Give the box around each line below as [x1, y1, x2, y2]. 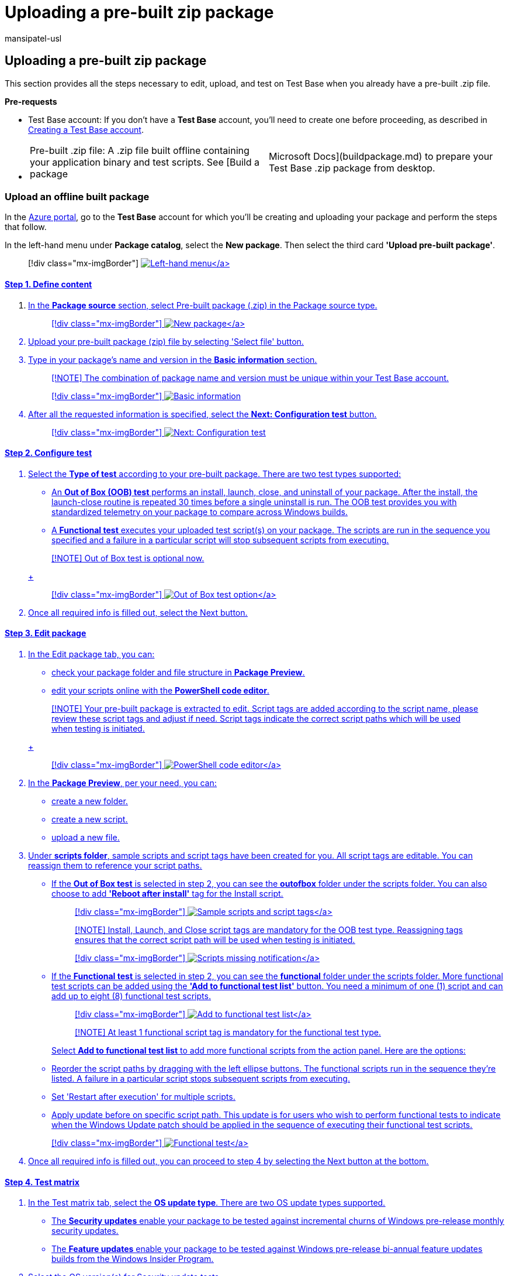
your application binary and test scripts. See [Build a [30, 156, 260, 168]
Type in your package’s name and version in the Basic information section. [28, 354, 317, 365]
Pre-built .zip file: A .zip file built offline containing [30, 144, 250, 156]
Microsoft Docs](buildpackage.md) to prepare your [269, 150, 493, 162]
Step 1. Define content [5, 279, 92, 289]
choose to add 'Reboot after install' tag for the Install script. [51, 889, 283, 898]
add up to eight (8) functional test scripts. [51, 991, 211, 1001]
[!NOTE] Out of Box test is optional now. [51, 553, 205, 563]
